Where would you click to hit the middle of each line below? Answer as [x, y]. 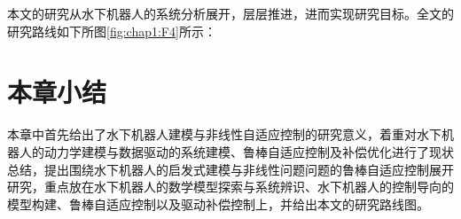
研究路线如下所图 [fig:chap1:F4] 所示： [112, 31]
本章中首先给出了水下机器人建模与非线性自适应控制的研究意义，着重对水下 [224, 134]
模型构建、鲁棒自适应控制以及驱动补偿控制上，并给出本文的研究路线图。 [218, 203]
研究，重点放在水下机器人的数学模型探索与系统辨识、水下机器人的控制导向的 [230, 187]
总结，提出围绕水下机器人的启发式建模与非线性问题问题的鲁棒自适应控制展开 [230, 169]
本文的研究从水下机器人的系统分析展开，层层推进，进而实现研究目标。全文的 [230, 13]
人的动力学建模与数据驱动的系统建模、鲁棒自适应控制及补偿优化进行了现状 [236, 151]
